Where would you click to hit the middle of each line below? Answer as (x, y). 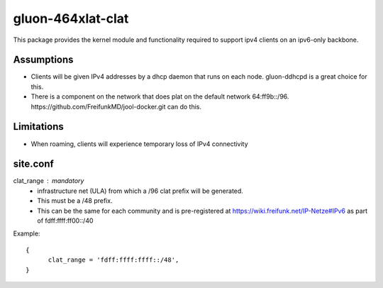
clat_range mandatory (49, 181)
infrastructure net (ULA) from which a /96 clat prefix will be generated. (140, 191)
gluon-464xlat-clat (71, 18)
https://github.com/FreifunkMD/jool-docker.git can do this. (116, 106)
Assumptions (43, 60)
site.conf (34, 164)
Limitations (38, 127)
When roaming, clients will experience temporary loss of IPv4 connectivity (139, 144)
